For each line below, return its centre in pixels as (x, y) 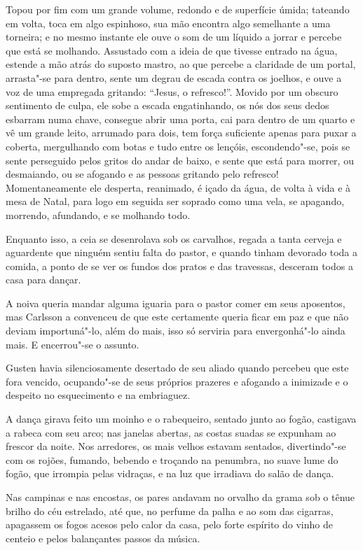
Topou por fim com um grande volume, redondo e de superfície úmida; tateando (178, 9)
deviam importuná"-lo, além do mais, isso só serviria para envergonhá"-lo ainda (176, 331)
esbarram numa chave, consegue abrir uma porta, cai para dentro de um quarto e (180, 119)
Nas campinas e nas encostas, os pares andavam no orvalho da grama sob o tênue (180, 497)
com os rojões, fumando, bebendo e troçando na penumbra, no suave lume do (172, 459)
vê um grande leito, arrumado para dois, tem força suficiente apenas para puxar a (181, 133)
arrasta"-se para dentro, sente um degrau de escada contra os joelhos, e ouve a (174, 77)
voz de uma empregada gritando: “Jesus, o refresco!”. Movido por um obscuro (172, 91)
